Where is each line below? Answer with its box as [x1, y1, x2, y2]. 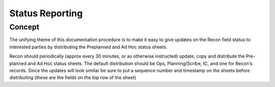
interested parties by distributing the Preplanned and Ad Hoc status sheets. [9, 44, 168, 50]
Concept [9, 22, 40, 32]
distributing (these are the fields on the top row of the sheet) [9, 74, 136, 81]
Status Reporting [9, 8, 83, 19]
